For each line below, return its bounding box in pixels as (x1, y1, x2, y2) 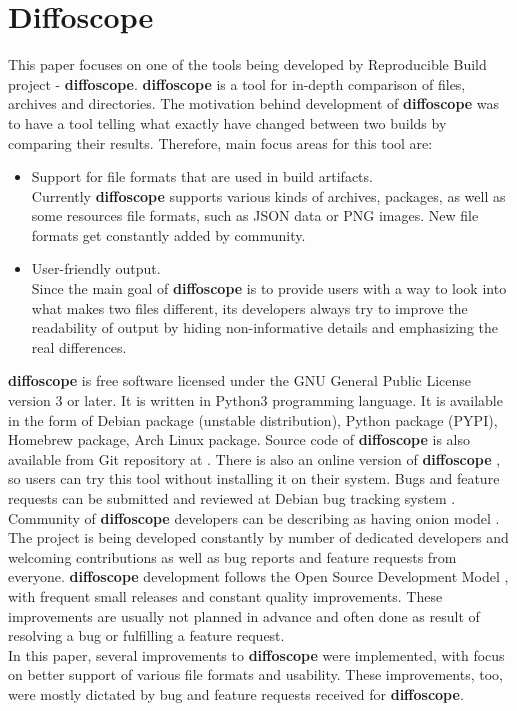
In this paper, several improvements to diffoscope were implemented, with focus (8, 644, 505, 665)
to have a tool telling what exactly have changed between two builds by (8, 112, 447, 133)
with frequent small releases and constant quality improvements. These (8, 585, 443, 606)
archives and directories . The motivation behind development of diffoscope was (8, 93, 500, 114)
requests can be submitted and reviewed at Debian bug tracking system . (8, 488, 456, 508)
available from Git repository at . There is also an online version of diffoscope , (8, 448, 501, 469)
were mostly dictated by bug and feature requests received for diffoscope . (8, 683, 464, 704)
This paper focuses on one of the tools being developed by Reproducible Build (8, 54, 487, 75)
